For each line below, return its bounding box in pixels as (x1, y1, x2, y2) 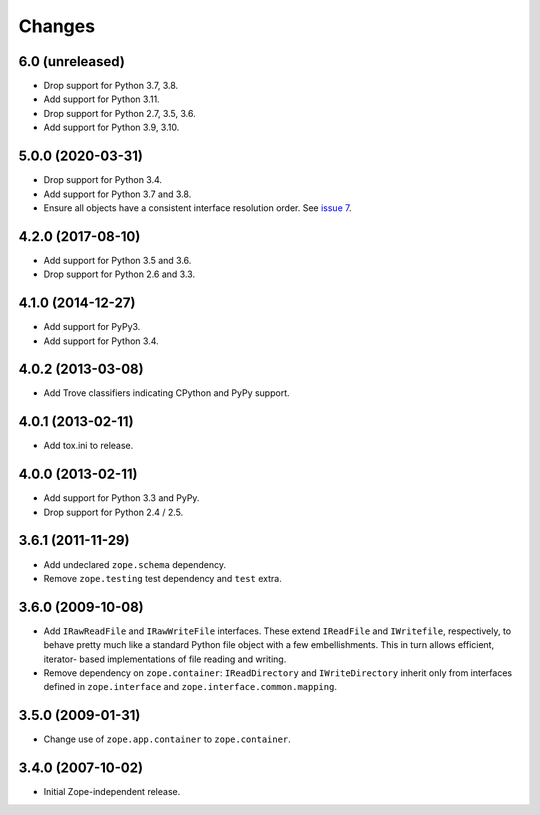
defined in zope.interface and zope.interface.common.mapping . (43, 681, 337, 693)
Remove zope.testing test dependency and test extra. (43, 572, 282, 584)
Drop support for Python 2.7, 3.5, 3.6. (43, 107, 196, 119)
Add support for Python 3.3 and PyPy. (43, 492, 200, 504)
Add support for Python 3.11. (43, 93, 160, 105)
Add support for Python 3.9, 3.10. (43, 121, 180, 134)
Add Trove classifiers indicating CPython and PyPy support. (43, 387, 290, 399)
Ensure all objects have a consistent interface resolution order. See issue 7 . (43, 201, 352, 214)
